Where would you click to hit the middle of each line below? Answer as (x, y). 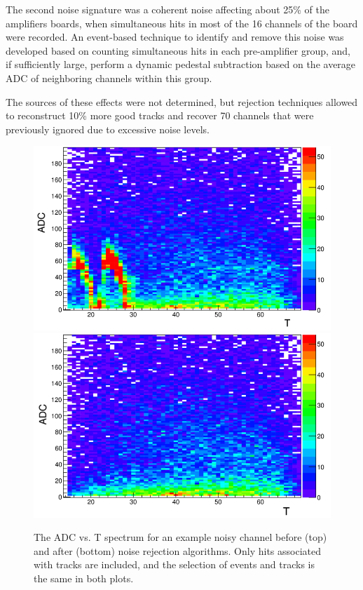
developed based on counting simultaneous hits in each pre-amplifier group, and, (178, 50)
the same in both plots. (84, 578)
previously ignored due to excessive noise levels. (108, 129)
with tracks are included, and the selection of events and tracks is (174, 564)
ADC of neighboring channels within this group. (109, 78)
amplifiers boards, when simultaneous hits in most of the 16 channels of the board (182, 23)
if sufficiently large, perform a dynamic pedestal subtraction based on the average (181, 64)
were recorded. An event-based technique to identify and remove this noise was (175, 37)
